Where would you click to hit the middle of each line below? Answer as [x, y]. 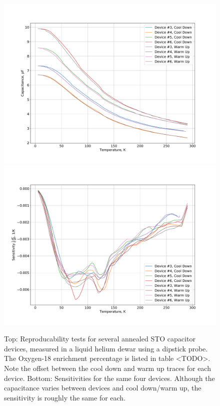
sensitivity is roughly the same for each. [65, 397]
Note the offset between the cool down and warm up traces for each [107, 368]
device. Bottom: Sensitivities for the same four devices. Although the [109, 378]
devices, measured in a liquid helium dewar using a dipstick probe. [106, 348]
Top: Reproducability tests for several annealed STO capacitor [100, 339]
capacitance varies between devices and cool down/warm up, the [103, 388]
